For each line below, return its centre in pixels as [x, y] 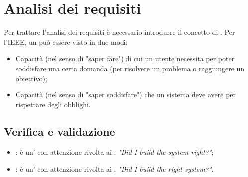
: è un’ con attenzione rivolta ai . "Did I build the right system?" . [115, 169]
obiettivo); [31, 78]
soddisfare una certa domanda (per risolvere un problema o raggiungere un [130, 68]
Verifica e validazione [60, 131]
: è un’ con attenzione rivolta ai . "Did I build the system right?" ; [115, 152]
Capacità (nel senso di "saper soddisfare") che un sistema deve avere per [126, 95]
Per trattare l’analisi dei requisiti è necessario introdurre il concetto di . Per [120, 32]
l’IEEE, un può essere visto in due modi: [66, 42]
